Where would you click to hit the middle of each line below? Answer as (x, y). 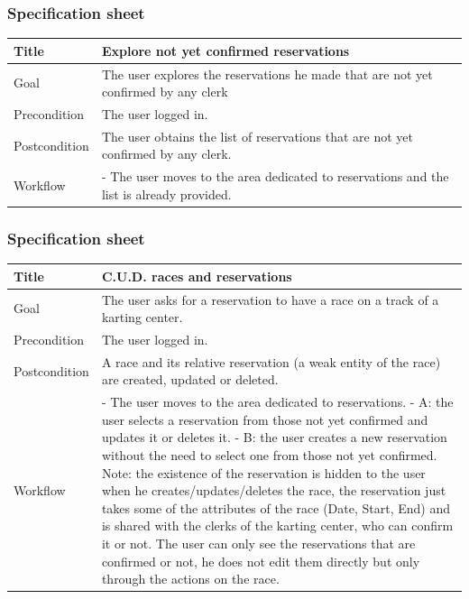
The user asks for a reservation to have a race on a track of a (270, 299)
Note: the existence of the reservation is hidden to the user (263, 472)
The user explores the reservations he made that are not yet (267, 74)
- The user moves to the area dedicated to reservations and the (275, 176)
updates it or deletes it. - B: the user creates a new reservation (274, 437)
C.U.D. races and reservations (197, 276)
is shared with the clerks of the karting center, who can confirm (277, 525)
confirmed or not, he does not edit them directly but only (261, 561)
